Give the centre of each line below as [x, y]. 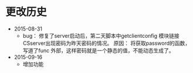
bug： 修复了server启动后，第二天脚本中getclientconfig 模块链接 [101, 35]
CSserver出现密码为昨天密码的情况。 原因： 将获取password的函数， [106, 43]
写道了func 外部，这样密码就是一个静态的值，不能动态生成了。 [98, 50]
